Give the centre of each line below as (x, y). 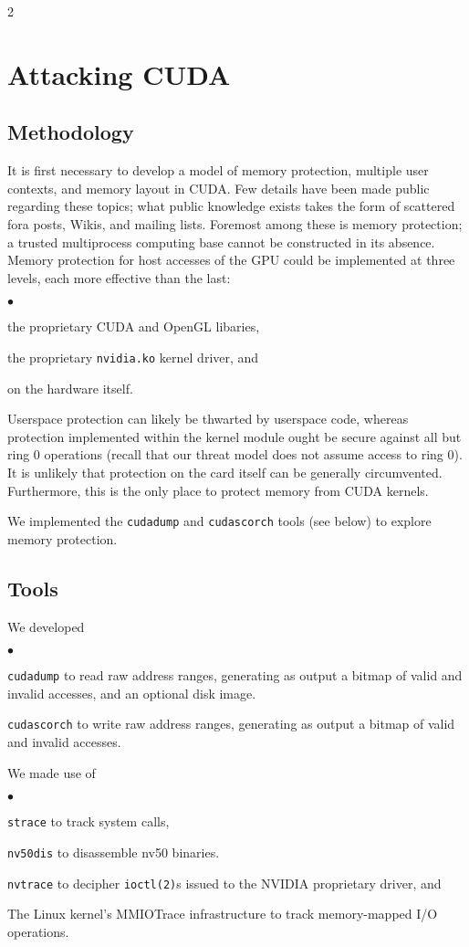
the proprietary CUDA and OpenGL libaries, (134, 326)
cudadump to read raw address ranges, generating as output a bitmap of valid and (235, 675)
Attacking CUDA (119, 74)
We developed (46, 626)
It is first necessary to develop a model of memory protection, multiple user (218, 170)
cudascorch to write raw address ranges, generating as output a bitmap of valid (231, 724)
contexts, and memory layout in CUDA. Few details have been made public (219, 188)
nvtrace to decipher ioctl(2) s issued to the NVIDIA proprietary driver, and (224, 883)
